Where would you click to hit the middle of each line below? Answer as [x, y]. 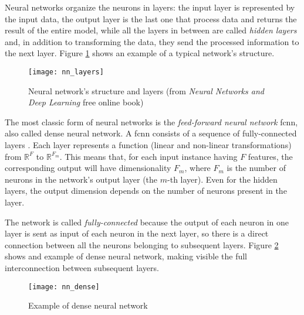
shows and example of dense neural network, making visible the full [126, 256]
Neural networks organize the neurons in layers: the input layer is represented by [150, 7]
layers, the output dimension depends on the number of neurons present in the [146, 191]
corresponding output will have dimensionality [88, 168]
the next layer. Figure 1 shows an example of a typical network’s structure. [140, 53]
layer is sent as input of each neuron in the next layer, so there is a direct [137, 233]
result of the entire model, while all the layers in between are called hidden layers [151, 30]
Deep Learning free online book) [86, 102]
